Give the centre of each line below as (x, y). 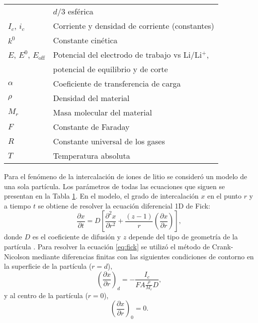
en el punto (224, 196)
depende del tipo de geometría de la (183, 237)
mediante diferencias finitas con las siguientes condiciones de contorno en (143, 256)
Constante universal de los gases (109, 141)
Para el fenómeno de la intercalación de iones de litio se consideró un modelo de (126, 176)
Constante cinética (85, 40)
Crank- (222, 246)
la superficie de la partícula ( (48, 266)
